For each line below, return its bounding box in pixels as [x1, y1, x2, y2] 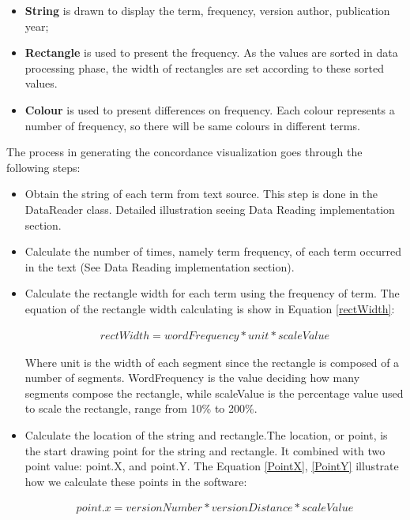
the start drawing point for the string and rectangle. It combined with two [24, 442, 386, 458]
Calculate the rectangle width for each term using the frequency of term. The [24, 285, 400, 301]
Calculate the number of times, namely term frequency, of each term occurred [24, 243, 402, 260]
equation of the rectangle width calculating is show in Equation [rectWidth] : [24, 300, 395, 316]
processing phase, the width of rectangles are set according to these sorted [24, 59, 384, 76]
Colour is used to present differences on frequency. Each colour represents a [24, 101, 395, 118]
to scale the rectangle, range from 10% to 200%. [24, 400, 258, 417]
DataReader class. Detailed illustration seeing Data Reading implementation [24, 200, 395, 217]
